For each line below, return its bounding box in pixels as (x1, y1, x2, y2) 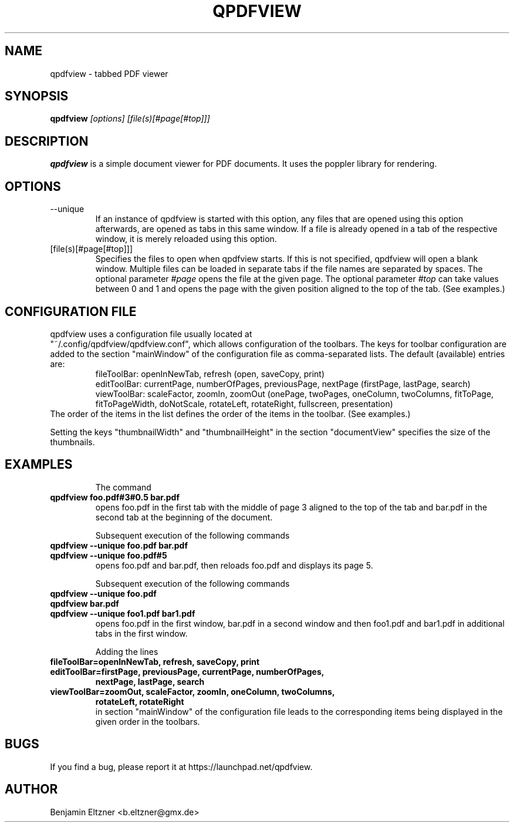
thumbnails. (50, 436, 95, 447)
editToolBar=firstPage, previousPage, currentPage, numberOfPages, (50, 666, 324, 677)
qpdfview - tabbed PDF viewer (50, 68, 168, 79)
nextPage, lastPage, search (95, 676, 205, 687)
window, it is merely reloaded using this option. (95, 234, 277, 244)
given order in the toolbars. (95, 716, 200, 727)
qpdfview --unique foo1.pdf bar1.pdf (50, 608, 195, 618)
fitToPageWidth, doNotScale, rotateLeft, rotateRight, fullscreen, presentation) (95, 398, 393, 409)
